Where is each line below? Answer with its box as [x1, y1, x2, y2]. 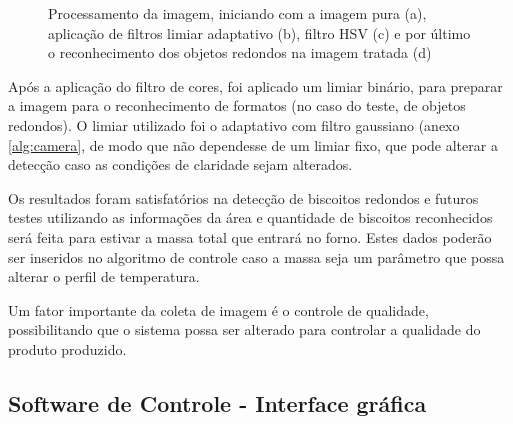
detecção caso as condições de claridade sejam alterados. [8, 154, 353, 175]
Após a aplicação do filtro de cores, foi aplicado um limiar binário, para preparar [8, 75, 503, 96]
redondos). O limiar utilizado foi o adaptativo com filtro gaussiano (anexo [8, 114, 460, 135]
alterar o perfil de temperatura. [8, 266, 200, 287]
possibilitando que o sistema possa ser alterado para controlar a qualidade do [8, 319, 481, 340]
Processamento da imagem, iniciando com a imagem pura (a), [48, 3, 427, 23]
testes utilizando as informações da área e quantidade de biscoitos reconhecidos [8, 207, 493, 228]
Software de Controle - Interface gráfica [8, 387, 427, 418]
